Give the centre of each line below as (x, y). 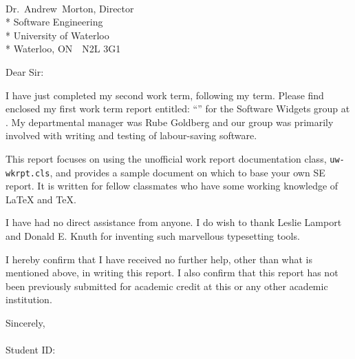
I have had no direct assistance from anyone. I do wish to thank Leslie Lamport (174, 222)
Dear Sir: (25, 71)
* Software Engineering (54, 22)
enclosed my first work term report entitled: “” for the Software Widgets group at (178, 109)
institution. (29, 299)
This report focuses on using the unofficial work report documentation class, (166, 158)
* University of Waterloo (57, 35)
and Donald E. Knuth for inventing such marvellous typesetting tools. (153, 236)
